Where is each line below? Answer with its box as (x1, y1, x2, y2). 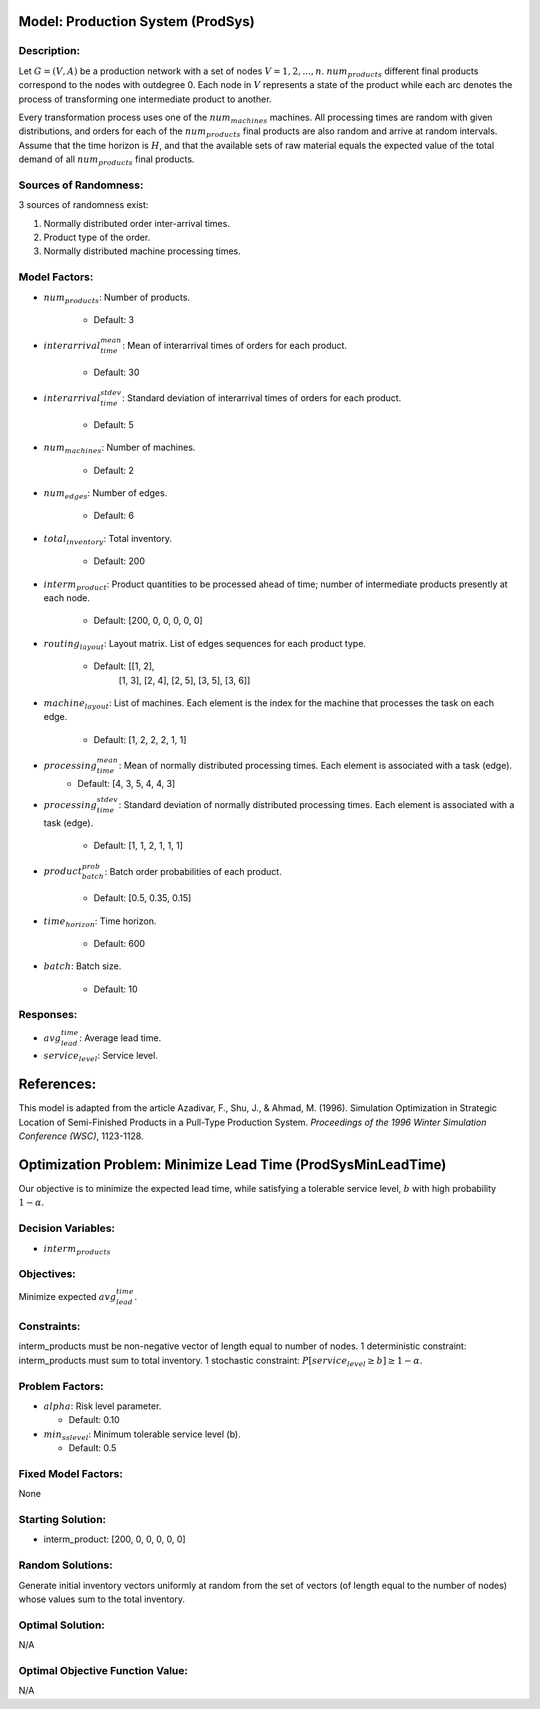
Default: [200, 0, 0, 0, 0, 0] (93, 615, 204, 627)
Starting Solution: (18, 1513, 107, 1526)
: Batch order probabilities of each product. (104, 865, 282, 877)
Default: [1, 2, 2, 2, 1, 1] (93, 733, 187, 745)
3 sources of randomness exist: (18, 199, 149, 211)
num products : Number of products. (43, 291, 190, 305)
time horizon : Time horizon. (43, 915, 157, 929)
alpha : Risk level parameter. (43, 1400, 162, 1412)
